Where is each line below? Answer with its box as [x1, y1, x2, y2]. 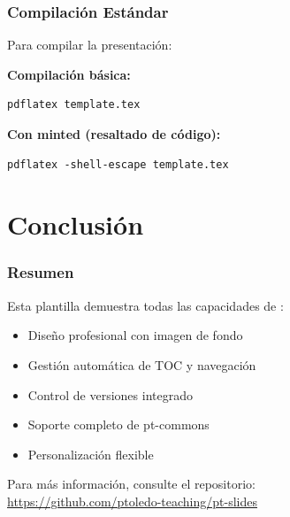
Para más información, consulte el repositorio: [7, 475, 256, 493]
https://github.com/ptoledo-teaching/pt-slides [7, 491, 257, 510]
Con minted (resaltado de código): [7, 125, 221, 143]
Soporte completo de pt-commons [27, 415, 210, 434]
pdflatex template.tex [7, 98, 141, 112]
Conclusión [7, 206, 144, 243]
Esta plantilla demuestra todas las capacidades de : [7, 296, 284, 314]
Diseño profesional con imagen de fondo [27, 326, 243, 344]
